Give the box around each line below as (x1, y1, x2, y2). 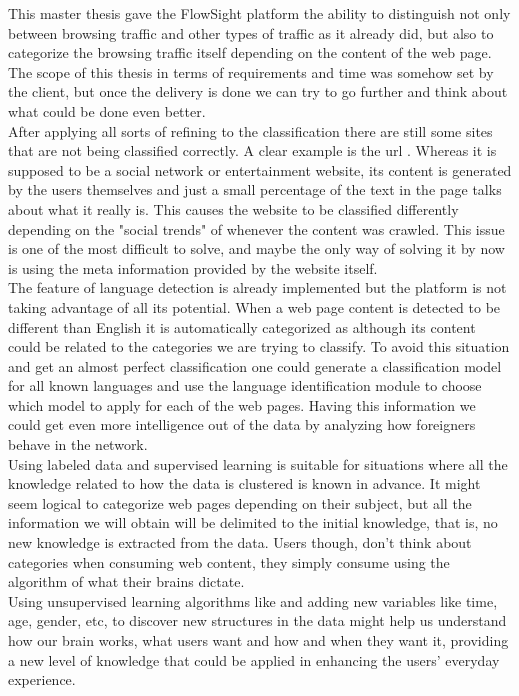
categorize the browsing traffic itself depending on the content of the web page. (8, 42, 492, 63)
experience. (8, 669, 76, 690)
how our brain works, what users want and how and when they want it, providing (8, 630, 509, 650)
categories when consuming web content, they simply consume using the (8, 551, 450, 572)
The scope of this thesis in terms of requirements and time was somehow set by (8, 61, 494, 82)
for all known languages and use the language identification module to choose (8, 375, 482, 396)
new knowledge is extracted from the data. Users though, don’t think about (8, 532, 472, 553)
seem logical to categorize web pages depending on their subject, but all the (8, 492, 472, 513)
